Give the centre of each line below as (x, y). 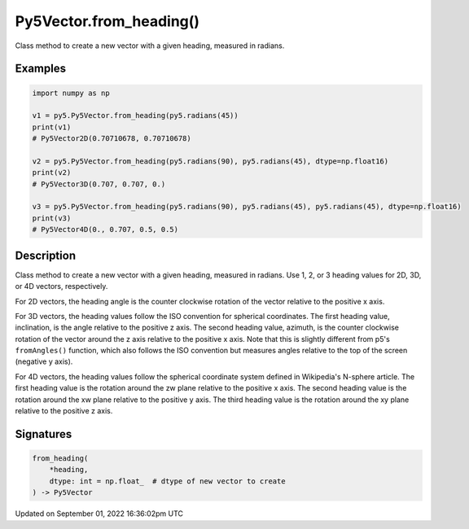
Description (46, 255)
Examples (41, 69)
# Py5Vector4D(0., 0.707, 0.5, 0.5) (105, 230)
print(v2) (52, 173)
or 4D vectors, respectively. (61, 286)
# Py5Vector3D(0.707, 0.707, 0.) (99, 184)
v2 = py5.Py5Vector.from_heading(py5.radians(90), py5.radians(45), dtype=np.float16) (210, 161)
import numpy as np (71, 93)
